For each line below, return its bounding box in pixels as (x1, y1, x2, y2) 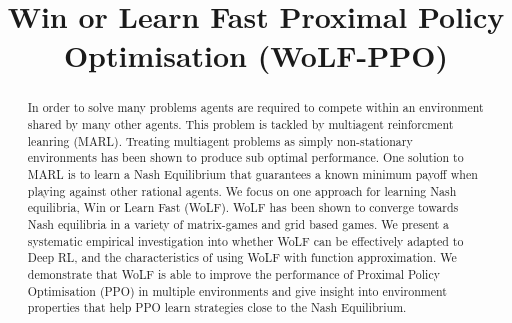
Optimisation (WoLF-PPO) (63, 35, 449, 76)
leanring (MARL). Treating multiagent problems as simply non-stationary (27, 132, 413, 149)
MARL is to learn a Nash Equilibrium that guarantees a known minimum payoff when (27, 165, 478, 182)
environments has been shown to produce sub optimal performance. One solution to (27, 149, 464, 166)
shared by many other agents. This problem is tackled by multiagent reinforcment (27, 116, 454, 133)
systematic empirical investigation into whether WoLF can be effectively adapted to (27, 232, 464, 249)
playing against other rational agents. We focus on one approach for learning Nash (27, 182, 457, 199)
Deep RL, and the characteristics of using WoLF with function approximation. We (27, 249, 457, 266)
